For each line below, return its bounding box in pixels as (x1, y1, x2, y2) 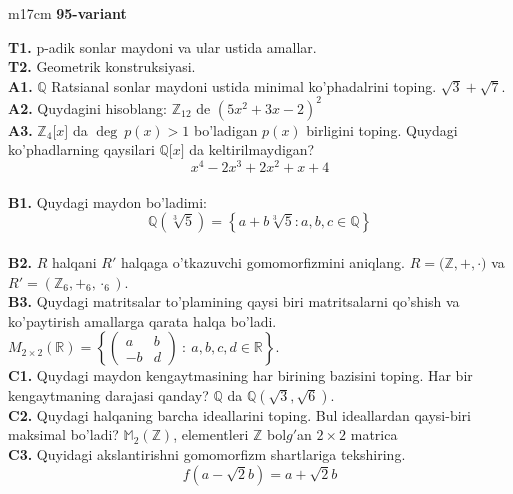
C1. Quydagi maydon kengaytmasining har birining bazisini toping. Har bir (8, 365, 473, 386)
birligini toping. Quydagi (306, 119, 458, 140)
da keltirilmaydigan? (189, 139, 315, 160)
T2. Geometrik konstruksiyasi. (8, 56, 196, 77)
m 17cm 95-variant (8, 3, 127, 23)
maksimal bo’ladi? (8, 424, 119, 445)
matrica (350, 424, 398, 445)
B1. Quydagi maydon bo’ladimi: (8, 191, 208, 212)
